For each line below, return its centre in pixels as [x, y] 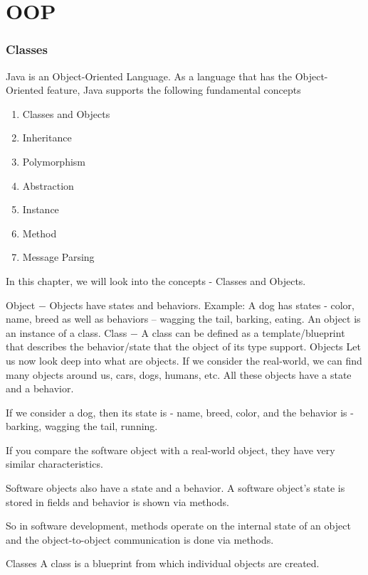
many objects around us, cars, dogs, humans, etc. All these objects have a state [179, 374]
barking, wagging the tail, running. [82, 426]
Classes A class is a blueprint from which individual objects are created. [163, 563]
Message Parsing [58, 257]
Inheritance [47, 138]
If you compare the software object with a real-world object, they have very [170, 450]
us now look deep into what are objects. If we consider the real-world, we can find [184, 360]
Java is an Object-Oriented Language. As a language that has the [149, 76]
